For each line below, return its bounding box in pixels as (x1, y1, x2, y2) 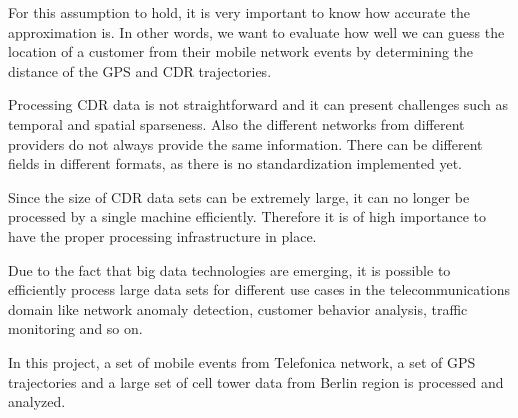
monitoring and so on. (8, 318, 143, 339)
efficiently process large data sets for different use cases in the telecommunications (8, 279, 510, 300)
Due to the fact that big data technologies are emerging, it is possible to (8, 259, 451, 280)
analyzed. (8, 391, 66, 412)
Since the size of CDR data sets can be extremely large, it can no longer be (8, 186, 470, 207)
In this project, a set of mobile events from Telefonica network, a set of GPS (8, 351, 476, 372)
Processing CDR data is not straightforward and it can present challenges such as (8, 94, 508, 115)
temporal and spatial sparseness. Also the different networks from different (8, 113, 465, 134)
